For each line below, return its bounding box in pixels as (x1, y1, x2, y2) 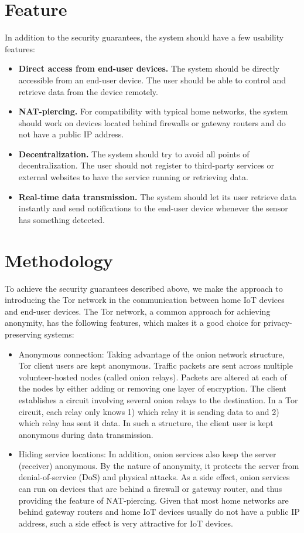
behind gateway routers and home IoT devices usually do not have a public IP (18, 505, 300, 518)
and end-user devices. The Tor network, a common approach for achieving (5, 305, 271, 317)
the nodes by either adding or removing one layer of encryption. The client (18, 382, 287, 394)
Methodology (5, 248, 113, 272)
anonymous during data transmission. (18, 428, 153, 440)
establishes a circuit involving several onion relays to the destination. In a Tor (18, 393, 298, 406)
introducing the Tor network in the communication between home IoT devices (5, 294, 285, 306)
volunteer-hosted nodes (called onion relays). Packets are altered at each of (18, 370, 287, 383)
